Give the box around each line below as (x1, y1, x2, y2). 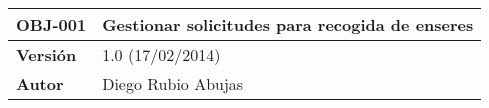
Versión (16, 43, 77, 66)
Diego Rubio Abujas (102, 72, 244, 95)
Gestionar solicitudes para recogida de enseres (102, 13, 474, 36)
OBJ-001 (16, 13, 87, 36)
